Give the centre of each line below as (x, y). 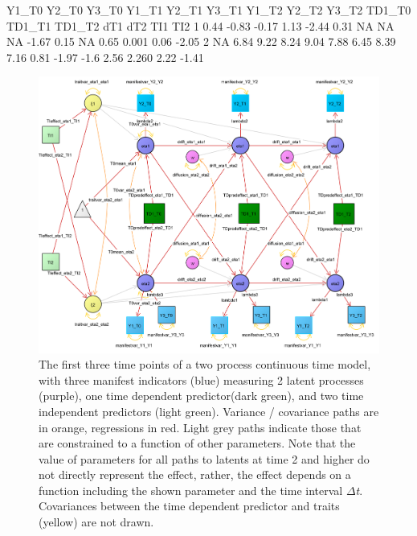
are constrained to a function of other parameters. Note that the (197, 443)
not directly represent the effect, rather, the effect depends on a (195, 474)
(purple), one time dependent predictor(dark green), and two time (201, 396)
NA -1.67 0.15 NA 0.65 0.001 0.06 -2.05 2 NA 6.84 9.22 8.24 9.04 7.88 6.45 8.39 (201, 41)
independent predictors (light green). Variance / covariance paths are (209, 411)
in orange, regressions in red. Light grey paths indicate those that (200, 427)
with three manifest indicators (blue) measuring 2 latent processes (201, 379)
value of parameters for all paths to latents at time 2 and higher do (204, 458)
